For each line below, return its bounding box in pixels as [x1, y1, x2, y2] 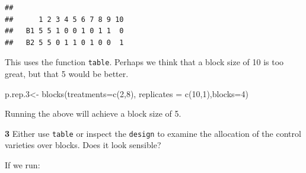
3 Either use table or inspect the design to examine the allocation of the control [5, 127, 301, 139]
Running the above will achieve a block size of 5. [5, 107, 181, 120]
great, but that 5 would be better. [5, 68, 129, 80]
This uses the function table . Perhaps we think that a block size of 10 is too [5, 56, 284, 68]
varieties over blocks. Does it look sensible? [5, 139, 161, 151]
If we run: [5, 159, 40, 171]
